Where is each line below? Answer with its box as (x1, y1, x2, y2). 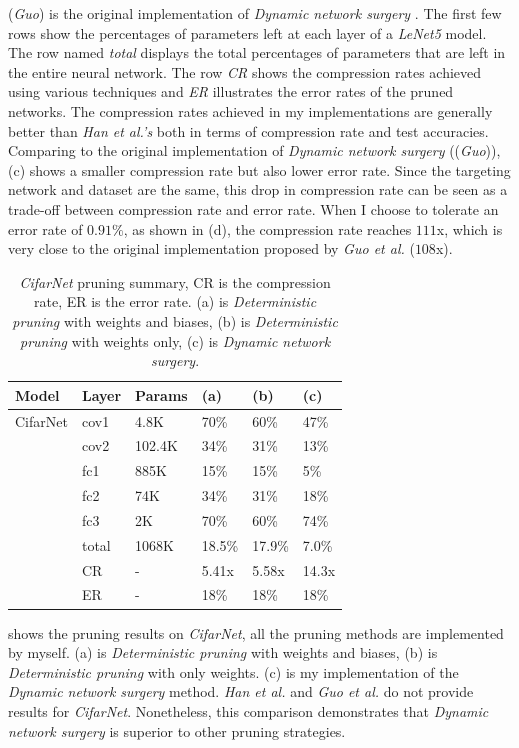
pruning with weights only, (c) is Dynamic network (20, 330, 331, 351)
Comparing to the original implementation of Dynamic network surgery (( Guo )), (8, 140, 501, 161)
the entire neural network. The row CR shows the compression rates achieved (8, 61, 482, 82)
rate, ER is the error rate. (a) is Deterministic (34, 291, 317, 312)
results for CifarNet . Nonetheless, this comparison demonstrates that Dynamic (8, 700, 489, 721)
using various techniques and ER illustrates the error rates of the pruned (8, 81, 454, 102)
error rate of (8, 218, 83, 239)
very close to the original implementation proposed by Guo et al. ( (8, 238, 415, 259)
